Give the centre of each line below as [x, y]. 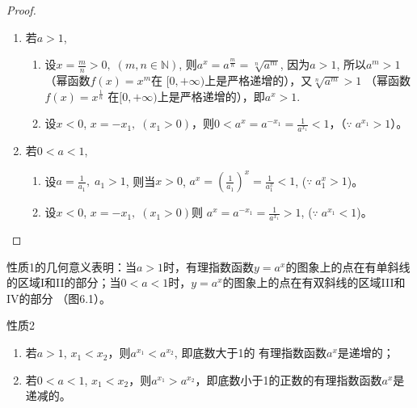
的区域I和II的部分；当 [64, 282]
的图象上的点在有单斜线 [348, 266]
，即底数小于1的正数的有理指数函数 [289, 379]
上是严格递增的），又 [259, 80]
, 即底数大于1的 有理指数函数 [251, 353]
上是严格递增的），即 [211, 96]
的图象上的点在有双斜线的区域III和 [314, 282]
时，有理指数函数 [209, 266]
